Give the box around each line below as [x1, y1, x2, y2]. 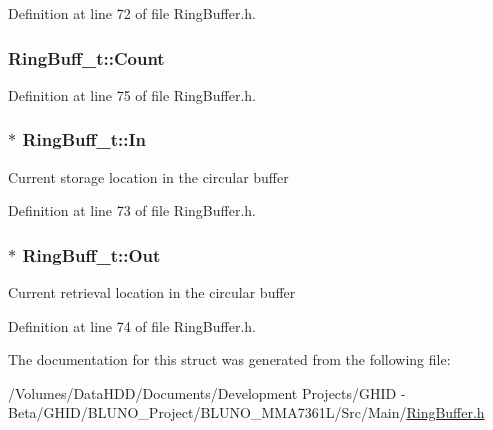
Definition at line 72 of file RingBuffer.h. [8, 3, 256, 23]
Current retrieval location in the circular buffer [8, 282, 296, 303]
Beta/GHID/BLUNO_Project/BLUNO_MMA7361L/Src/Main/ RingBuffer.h [8, 402, 485, 423]
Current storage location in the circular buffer [8, 166, 289, 187]
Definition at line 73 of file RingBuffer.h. [8, 200, 256, 221]
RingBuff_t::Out [22, 242, 161, 267]
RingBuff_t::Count [8, 45, 165, 70]
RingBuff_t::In [22, 127, 147, 152]
